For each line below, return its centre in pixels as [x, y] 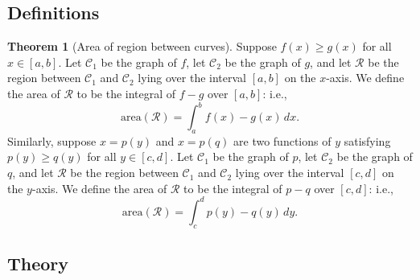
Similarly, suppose [52, 140]
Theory [38, 263]
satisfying [367, 140]
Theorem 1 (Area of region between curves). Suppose [142, 46]
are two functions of [282, 140]
